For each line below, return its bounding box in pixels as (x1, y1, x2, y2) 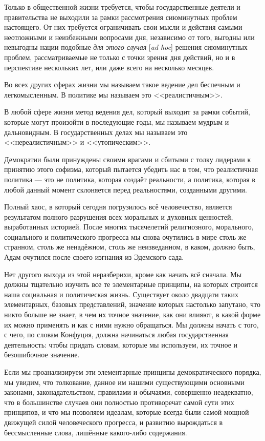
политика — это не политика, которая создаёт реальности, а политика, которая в (4, 174, 255, 184)
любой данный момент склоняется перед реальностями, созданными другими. (4, 184, 247, 195)
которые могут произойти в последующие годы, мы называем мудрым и (4, 116, 229, 127)
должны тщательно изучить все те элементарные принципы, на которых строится (4, 279, 258, 290)
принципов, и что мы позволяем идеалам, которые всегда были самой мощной (4, 407, 249, 417)
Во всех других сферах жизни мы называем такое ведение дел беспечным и (4, 79, 240, 90)
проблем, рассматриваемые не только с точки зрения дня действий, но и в (4, 51, 235, 62)
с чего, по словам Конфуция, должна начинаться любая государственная (4, 329, 229, 340)
